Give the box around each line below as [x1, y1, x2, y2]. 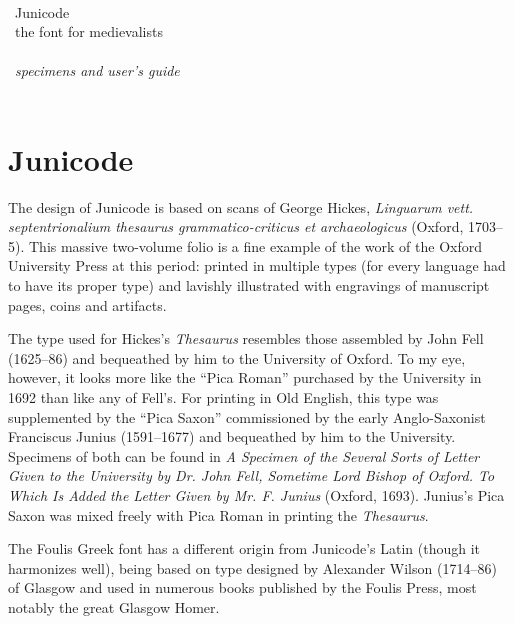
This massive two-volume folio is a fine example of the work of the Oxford [28, 235, 483, 256]
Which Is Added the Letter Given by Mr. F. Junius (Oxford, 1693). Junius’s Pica [8, 485, 505, 505]
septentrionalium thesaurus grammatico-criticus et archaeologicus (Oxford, [8, 216, 464, 237]
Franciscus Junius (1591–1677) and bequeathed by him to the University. [8, 426, 456, 447]
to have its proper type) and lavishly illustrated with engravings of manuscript [8, 275, 490, 296]
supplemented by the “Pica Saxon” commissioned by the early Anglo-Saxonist [8, 406, 486, 427]
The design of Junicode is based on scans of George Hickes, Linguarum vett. [8, 196, 474, 217]
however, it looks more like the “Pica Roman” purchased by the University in [8, 367, 482, 388]
